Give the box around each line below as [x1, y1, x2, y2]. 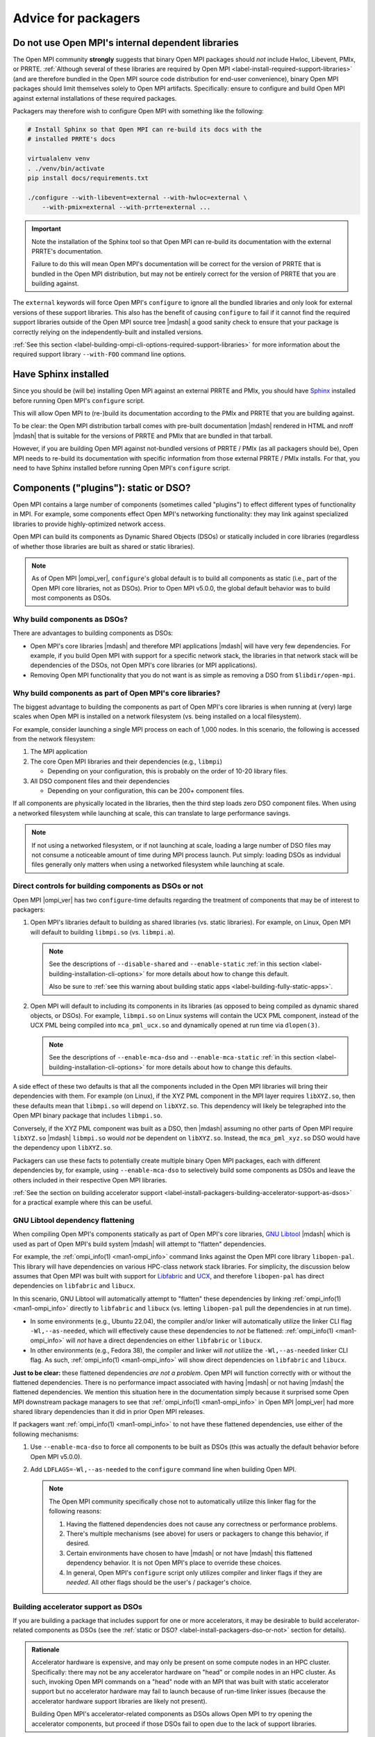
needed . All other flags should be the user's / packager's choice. [66, 1578, 252, 1586]
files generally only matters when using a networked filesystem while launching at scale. [31, 860, 285, 868]
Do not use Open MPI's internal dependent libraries [12, 37, 239, 49]
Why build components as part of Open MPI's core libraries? [12, 688, 221, 698]
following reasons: [49, 1507, 102, 1515]
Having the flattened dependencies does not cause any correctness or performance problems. [66, 1520, 337, 1528]
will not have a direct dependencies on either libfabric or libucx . [66, 1336, 262, 1344]
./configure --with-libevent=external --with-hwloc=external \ [27, 193, 248, 201]
